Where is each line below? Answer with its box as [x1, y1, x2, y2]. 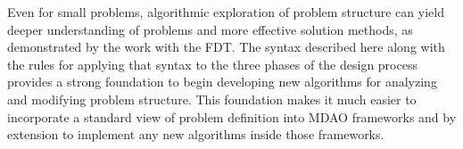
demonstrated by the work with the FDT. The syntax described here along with [7, 37, 445, 56]
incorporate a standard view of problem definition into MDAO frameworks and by [7, 107, 457, 126]
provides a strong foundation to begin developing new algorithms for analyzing [7, 72, 437, 91]
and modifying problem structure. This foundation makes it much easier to [7, 89, 417, 108]
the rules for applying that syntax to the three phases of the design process [7, 54, 418, 73]
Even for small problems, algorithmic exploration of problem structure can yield [7, 3, 444, 21]
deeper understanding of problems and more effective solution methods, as [7, 20, 413, 38]
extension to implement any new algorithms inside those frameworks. [7, 125, 384, 144]
